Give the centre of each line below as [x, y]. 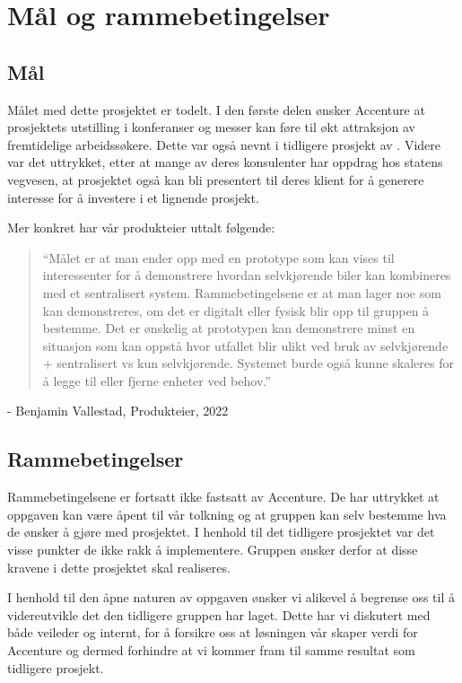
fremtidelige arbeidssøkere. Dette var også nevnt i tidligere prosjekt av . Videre [224, 144]
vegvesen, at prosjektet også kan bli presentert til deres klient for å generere [216, 179]
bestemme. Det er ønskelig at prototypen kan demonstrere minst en [229, 328]
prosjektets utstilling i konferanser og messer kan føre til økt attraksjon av [211, 127]
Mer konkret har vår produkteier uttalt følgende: [141, 228]
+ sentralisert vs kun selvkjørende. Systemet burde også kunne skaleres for [248, 363]
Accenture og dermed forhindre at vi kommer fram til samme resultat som [211, 650]
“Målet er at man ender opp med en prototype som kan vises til [218, 257]
